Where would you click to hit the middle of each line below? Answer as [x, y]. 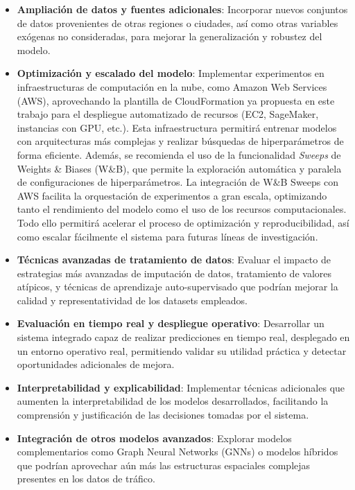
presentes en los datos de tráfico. [86, 479]
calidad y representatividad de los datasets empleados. [132, 300]
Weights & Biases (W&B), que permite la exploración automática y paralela [179, 168]
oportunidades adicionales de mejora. [96, 364]
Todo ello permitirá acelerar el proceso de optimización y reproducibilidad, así [183, 222]
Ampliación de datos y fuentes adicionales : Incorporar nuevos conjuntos [182, 9]
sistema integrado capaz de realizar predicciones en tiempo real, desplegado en [183, 337]
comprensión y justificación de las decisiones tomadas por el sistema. [163, 415]
